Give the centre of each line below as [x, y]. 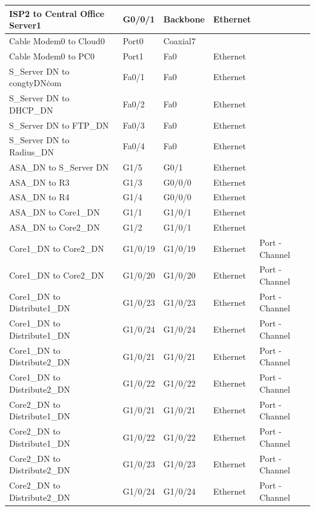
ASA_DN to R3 [39, 182]
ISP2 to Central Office [57, 13]
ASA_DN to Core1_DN [55, 212]
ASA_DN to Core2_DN [55, 227]
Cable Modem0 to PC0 [52, 56]
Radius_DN [31, 151]
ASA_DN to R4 [39, 197]
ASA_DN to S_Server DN [59, 167]
